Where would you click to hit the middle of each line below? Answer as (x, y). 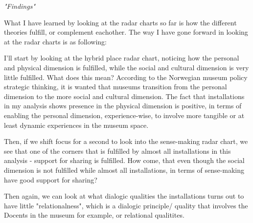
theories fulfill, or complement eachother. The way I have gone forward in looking (126, 32)
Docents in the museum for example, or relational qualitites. (94, 215)
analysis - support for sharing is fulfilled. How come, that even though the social (124, 160)
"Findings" (20, 6)
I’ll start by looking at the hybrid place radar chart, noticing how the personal (122, 58)
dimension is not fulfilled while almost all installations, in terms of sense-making (124, 170)
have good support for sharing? (51, 179)
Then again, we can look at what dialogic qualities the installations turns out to (124, 196)
